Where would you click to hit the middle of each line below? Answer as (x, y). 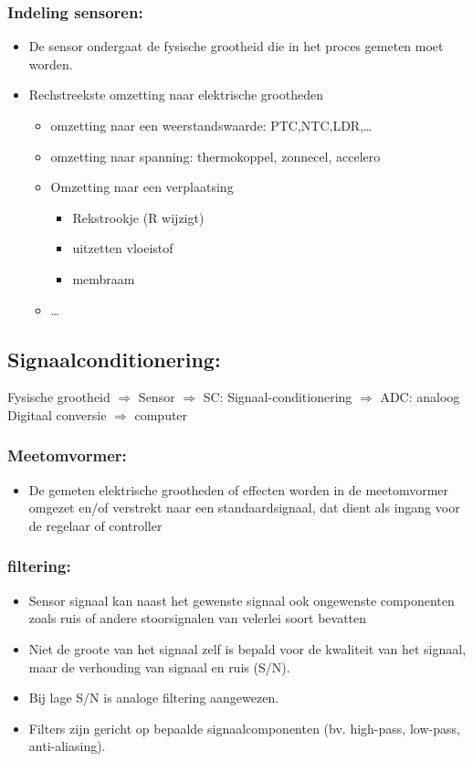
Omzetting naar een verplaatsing (142, 187)
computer (161, 414)
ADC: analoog (420, 397)
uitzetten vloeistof (123, 248)
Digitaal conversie (57, 414)
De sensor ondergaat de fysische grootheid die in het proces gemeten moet (236, 46)
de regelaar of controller (95, 525)
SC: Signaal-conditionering (278, 397)
